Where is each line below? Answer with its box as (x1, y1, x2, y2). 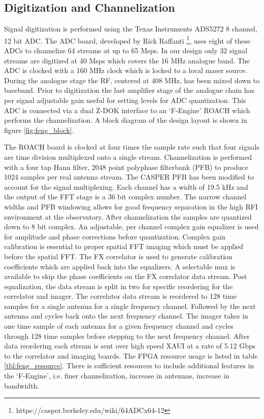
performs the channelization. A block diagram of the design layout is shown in (4, 115, 247, 125)
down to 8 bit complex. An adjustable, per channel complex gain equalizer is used (4, 221, 259, 232)
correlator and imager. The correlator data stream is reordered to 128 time (4, 291, 237, 301)
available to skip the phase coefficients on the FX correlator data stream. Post (4, 271, 247, 282)
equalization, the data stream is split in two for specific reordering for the (4, 281, 233, 291)
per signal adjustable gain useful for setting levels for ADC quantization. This (4, 95, 246, 106)
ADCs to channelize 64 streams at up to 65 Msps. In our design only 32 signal (4, 45, 248, 56)
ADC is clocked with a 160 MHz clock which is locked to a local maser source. (4, 65, 248, 76)
